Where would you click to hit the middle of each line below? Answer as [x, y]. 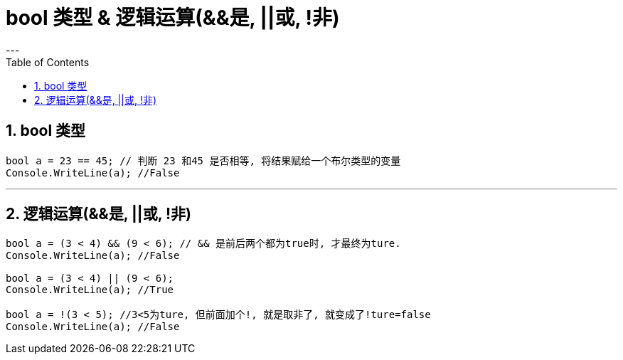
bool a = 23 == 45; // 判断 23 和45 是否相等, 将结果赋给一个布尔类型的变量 [203, 160]
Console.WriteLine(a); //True [90, 290]
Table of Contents [48, 62]
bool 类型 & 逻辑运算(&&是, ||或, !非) [173, 18]
